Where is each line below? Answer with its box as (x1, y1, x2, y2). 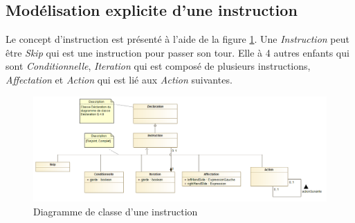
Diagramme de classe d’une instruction (33, 204, 198, 218)
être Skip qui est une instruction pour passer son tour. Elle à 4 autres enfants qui (6, 45, 349, 59)
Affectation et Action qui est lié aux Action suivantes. (6, 72, 233, 86)
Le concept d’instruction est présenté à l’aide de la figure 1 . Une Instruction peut (6, 32, 349, 46)
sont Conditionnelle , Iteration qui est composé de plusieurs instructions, (6, 59, 311, 73)
